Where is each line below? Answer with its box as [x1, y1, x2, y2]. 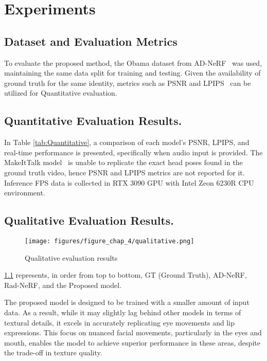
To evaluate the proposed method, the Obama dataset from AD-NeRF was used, [4, 57, 262, 68]
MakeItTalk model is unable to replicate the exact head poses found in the [4, 157, 243, 168]
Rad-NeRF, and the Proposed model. [4, 279, 122, 290]
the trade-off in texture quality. [4, 347, 102, 358]
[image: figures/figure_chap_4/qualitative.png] [25, 237, 194, 245]
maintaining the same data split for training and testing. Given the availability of [4, 67, 261, 78]
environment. [4, 187, 45, 198]
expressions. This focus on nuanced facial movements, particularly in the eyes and [4, 327, 262, 338]
